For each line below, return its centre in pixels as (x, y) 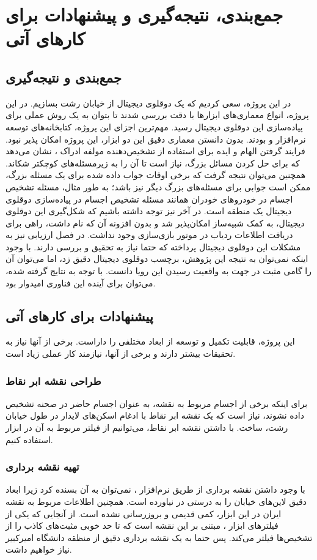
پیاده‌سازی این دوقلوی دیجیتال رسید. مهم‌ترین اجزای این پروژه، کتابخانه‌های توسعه (154, 126)
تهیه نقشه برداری (42, 467)
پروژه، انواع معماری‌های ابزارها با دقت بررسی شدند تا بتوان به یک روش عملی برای (157, 115)
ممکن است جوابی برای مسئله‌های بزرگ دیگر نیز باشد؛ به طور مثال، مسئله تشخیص (158, 186)
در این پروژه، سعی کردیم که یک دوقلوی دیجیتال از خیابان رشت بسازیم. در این (148, 103)
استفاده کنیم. (29, 439)
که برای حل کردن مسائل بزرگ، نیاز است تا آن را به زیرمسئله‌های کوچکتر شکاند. (153, 162)
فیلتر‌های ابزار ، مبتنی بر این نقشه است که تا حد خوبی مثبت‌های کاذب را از (142, 525)
